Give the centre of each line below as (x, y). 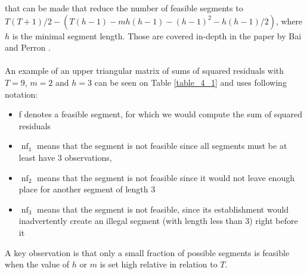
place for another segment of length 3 (87, 189)
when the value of (37, 264)
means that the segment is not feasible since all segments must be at (162, 146)
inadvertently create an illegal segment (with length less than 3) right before (158, 221)
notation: (21, 94)
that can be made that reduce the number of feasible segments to (124, 8)
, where (289, 21)
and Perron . (28, 47)
